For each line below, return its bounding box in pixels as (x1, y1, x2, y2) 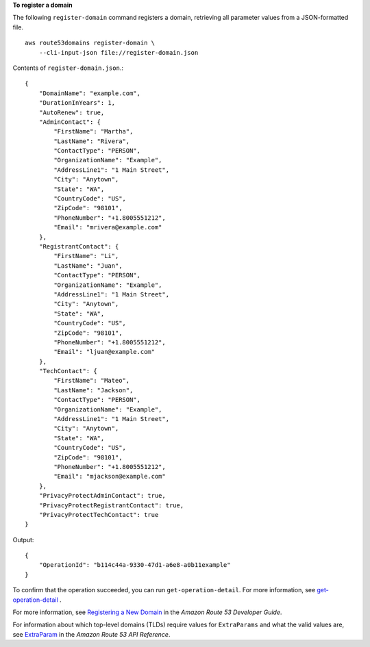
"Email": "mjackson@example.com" (53, 472, 166, 481)
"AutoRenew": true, (38, 108, 105, 116)
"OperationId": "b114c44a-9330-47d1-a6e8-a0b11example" (38, 561, 231, 569)
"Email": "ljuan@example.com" (53, 348, 156, 356)
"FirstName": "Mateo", (53, 377, 130, 385)
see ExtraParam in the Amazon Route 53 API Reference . (12, 630, 171, 638)
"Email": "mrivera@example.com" (53, 223, 162, 231)
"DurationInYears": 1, (38, 99, 116, 107)
